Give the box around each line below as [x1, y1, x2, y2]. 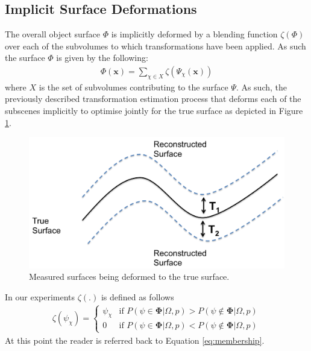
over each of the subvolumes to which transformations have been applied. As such [5, 39, 306, 52]
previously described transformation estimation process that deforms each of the [5, 92, 301, 105]
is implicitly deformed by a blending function [111, 28, 278, 40]
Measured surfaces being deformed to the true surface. [29, 270, 230, 283]
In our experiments [5, 290, 75, 303]
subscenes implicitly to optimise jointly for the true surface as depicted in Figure [5, 104, 303, 116]
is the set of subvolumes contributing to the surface [39, 80, 228, 93]
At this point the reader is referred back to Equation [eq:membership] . [5, 334, 265, 346]
